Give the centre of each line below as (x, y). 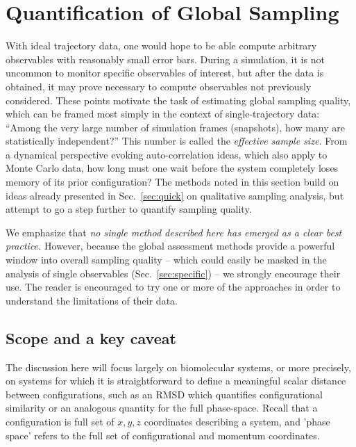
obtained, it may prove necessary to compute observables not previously (159, 86)
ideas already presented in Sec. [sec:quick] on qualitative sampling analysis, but (175, 195)
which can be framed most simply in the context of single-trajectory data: (163, 114)
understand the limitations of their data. (92, 300)
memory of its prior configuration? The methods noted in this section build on (172, 182)
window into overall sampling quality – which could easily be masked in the (166, 260)
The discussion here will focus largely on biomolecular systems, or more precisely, (178, 367)
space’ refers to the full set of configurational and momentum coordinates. (163, 435)
